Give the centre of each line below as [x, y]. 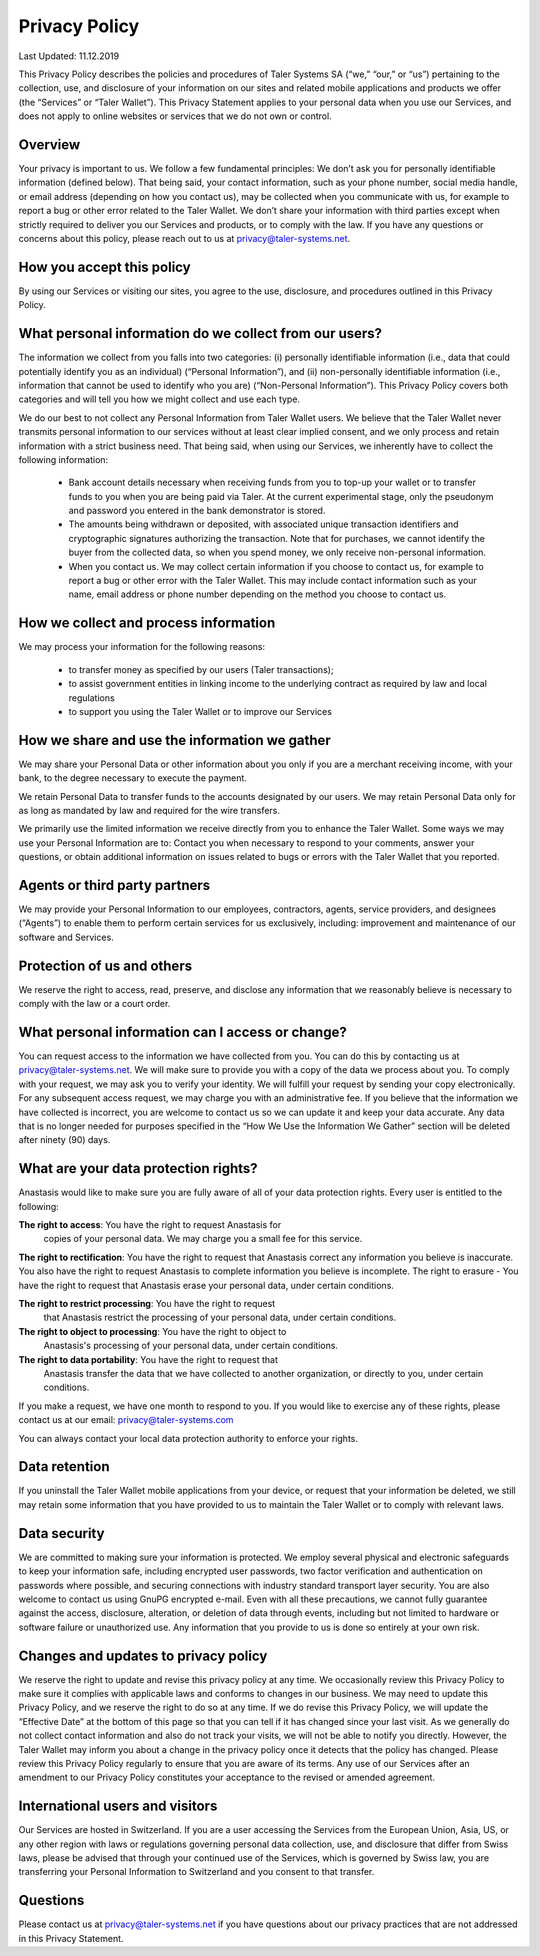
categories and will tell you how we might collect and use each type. [159, 399]
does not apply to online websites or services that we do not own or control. [175, 116]
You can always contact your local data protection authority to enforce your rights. [188, 1438]
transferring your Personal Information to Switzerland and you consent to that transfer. [196, 1872]
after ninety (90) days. [64, 1140]
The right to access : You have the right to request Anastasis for [150, 1225]
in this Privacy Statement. [71, 1938]
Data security [61, 1533]
